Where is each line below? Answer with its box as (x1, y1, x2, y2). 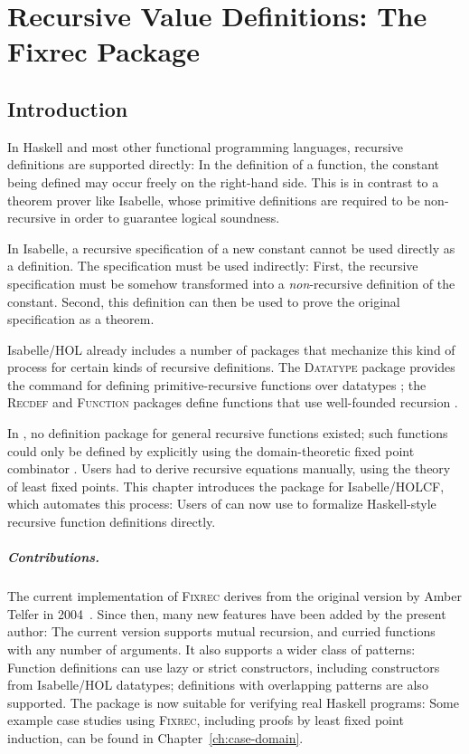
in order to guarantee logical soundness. (60, 208, 280, 227)
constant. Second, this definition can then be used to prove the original (7, 291, 400, 310)
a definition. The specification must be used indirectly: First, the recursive (7, 256, 418, 275)
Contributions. (7, 548, 100, 567)
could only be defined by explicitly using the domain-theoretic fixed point (7, 441, 415, 460)
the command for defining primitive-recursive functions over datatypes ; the (7, 375, 427, 394)
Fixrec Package (7, 33, 200, 70)
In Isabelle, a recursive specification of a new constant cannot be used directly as (7, 238, 455, 257)
